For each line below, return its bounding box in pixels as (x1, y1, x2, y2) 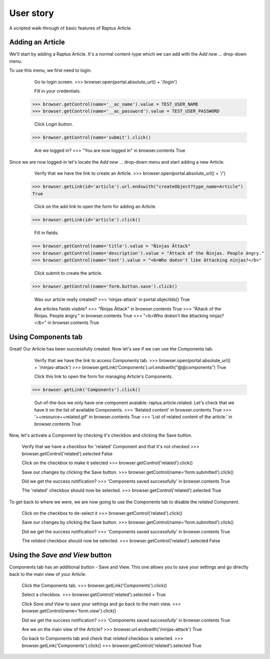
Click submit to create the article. (34, 270, 102, 276)
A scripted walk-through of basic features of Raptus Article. (9, 25, 132, 31)
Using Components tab (9, 333, 82, 342)
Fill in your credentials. (34, 88, 81, 94)
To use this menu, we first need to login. (9, 68, 92, 74)
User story (9, 8, 54, 19)
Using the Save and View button (9, 551, 112, 559)
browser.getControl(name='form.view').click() (21, 608, 116, 614)
